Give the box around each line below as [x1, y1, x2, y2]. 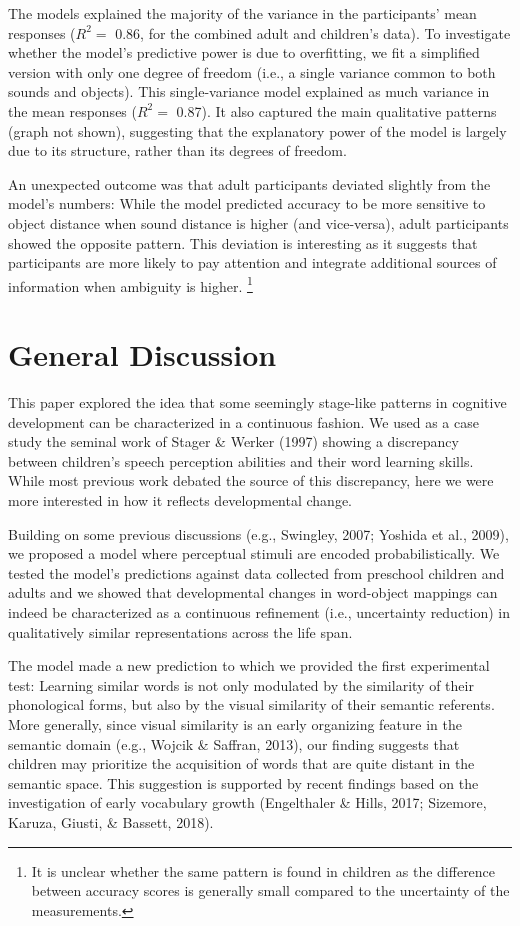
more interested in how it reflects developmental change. [8, 490, 353, 511]
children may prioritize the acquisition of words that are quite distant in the [8, 753, 475, 774]
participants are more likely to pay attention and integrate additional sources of [8, 252, 497, 273]
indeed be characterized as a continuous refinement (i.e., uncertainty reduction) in [8, 602, 511, 623]
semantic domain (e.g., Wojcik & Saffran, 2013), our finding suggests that [8, 733, 460, 754]
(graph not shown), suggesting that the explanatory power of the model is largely [8, 120, 507, 141]
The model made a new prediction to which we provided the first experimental [8, 655, 490, 676]
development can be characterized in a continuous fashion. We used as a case [8, 411, 479, 432]
